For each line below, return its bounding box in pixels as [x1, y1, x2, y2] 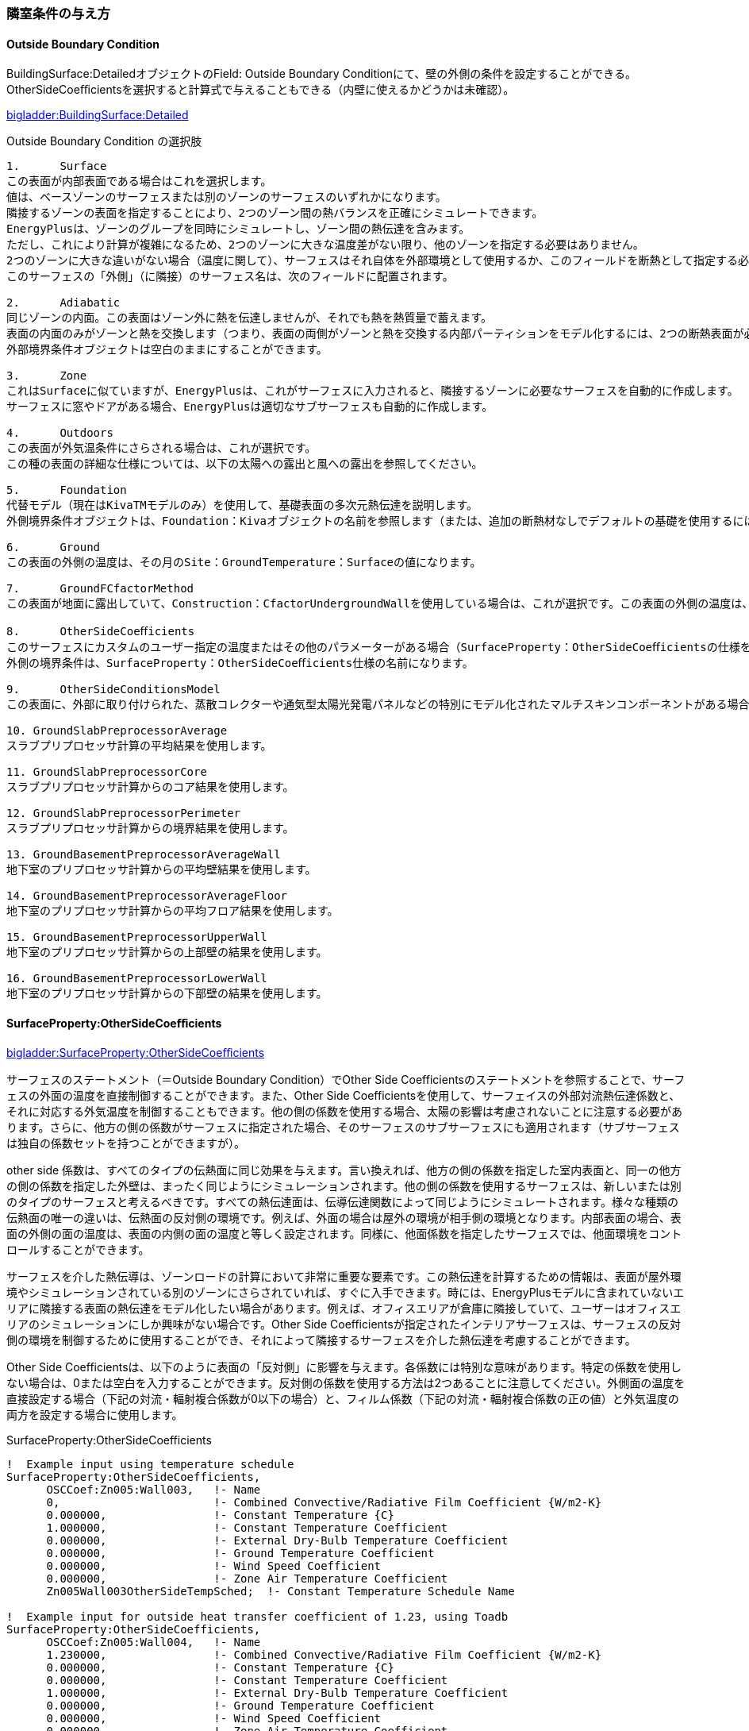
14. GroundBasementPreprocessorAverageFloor [6, 889, 288, 903]
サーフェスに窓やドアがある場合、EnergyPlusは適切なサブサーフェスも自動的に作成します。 [6, 400, 494, 414]
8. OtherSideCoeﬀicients [6, 625, 195, 638]
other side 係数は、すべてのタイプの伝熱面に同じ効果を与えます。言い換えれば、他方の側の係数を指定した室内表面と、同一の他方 [6, 1163, 682, 1178]
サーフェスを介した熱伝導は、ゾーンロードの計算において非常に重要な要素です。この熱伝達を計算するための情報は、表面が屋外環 [6, 1270, 682, 1284]
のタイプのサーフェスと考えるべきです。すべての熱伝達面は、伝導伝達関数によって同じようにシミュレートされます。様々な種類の [6, 1195, 678, 1209]
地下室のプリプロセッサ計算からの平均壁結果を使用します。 [6, 863, 317, 877]
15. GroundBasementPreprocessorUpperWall [6, 931, 267, 944]
